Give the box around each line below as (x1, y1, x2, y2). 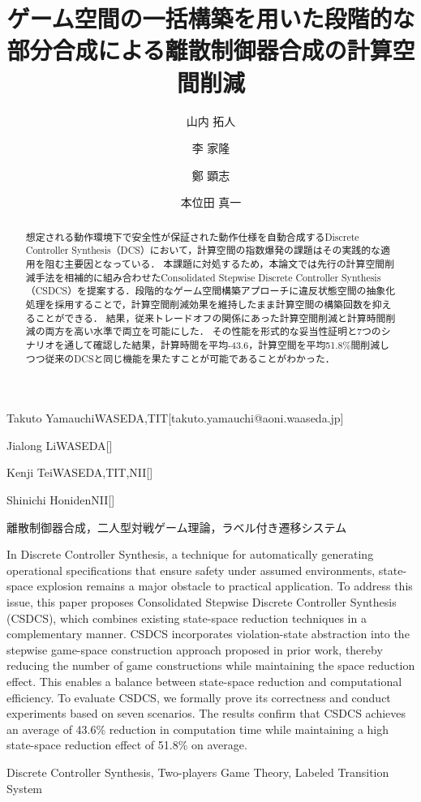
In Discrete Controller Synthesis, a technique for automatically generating (6, 546, 374, 563)
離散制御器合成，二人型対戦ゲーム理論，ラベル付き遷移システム (6, 518, 347, 535)
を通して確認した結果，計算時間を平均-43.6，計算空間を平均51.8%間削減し (54, 337, 389, 351)
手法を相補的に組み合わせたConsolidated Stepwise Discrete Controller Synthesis (35, 270, 381, 284)
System (6, 779, 43, 796)
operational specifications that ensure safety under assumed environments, (6, 561, 376, 578)
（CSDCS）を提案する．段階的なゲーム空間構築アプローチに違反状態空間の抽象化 (25, 284, 396, 298)
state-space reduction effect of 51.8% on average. (6, 736, 247, 753)
